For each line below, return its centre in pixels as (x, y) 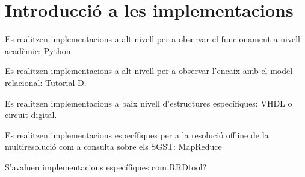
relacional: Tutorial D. (46, 82)
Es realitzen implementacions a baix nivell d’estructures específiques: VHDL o (149, 103)
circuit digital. (31, 115)
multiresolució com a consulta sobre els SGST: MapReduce (113, 147)
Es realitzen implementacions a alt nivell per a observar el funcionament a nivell (152, 39)
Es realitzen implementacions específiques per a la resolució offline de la (137, 135)
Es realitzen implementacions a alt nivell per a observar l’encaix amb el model (149, 71)
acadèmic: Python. (39, 50)
